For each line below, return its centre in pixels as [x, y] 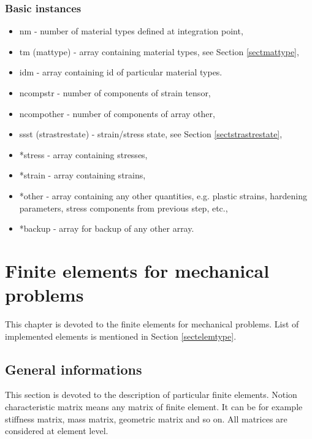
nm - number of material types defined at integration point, [131, 31]
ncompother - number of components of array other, [117, 113]
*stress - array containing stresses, [83, 154]
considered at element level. [57, 431]
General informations [74, 369]
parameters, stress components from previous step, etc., [124, 208]
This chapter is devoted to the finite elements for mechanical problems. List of [152, 324]
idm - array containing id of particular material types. [121, 72]
